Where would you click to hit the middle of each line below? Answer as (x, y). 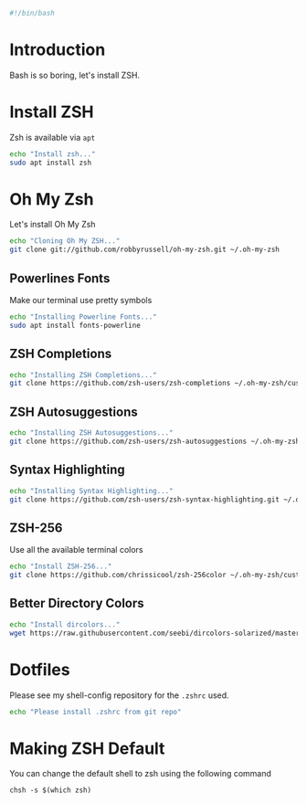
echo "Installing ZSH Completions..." (83, 375)
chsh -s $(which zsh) (51, 790)
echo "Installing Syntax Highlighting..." (91, 491)
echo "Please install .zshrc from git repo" (95, 712)
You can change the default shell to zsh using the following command (141, 774)
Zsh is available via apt (53, 137)
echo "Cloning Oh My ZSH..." (65, 241)
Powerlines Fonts (60, 278)
